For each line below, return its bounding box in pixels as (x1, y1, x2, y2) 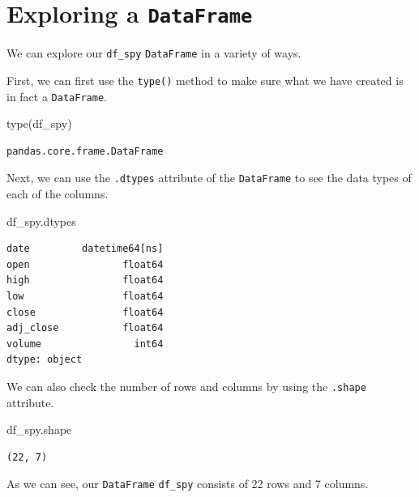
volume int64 (6, 338, 164, 350)
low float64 (6, 291, 164, 303)
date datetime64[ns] (6, 243, 164, 255)
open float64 (6, 258, 164, 270)
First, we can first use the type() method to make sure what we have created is (6, 71, 404, 88)
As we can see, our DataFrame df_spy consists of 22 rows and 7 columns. (6, 475, 369, 492)
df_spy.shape (6, 421, 72, 438)
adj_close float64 (6, 322, 164, 334)
